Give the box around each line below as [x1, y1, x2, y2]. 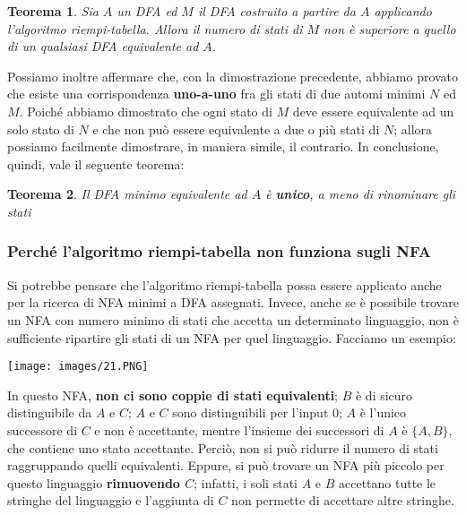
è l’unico [359, 403, 407, 422]
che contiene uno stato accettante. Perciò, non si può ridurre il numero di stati [7, 438, 438, 457]
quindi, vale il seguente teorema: [7, 154, 185, 173]
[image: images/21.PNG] [7, 360, 149, 373]
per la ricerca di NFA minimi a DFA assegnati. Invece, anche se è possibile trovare [7, 293, 459, 312]
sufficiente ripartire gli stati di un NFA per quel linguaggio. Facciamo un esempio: [7, 328, 456, 347]
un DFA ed [116, 2, 177, 20]
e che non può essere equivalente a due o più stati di [92, 119, 380, 138]
